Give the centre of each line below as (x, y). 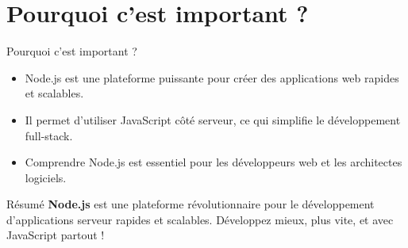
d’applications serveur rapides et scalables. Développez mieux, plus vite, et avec (200, 219)
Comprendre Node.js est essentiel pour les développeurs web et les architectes (214, 162)
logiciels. (46, 177)
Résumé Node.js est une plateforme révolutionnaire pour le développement (191, 204)
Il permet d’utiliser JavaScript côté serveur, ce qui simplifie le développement (213, 119)
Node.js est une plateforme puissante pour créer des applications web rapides (212, 77)
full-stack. (49, 135)
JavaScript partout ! (56, 235)
